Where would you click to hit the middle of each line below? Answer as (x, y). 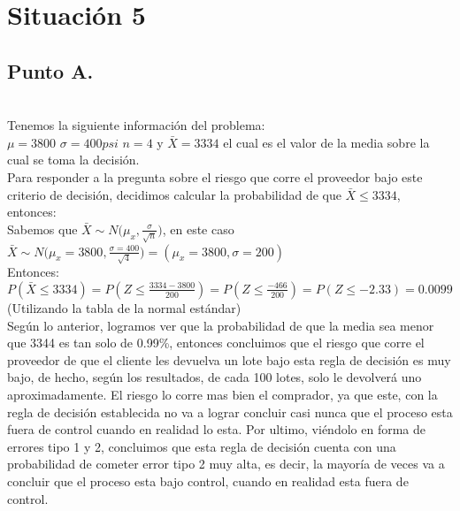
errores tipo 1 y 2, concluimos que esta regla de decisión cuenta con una (202, 446)
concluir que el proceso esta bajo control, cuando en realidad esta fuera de (208, 480)
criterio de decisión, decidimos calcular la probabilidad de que (174, 194)
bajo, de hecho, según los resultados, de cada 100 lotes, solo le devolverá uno (215, 377)
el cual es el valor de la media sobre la (326, 142)
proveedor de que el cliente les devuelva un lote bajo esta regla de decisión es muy (229, 359)
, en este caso (198, 229)
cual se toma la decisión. (73, 160)
